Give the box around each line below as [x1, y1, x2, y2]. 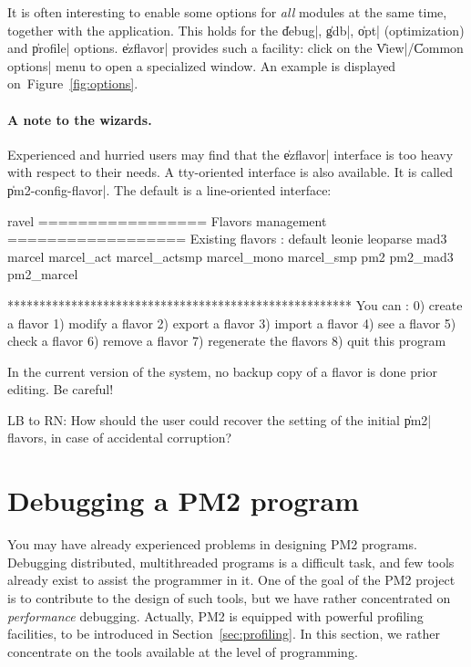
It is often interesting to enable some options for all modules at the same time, [7, 3, 447, 21]
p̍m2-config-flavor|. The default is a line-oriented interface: [7, 180, 332, 199]
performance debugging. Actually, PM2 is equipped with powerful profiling [7, 606, 424, 625]
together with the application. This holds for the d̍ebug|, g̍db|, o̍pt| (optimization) [7, 20, 465, 39]
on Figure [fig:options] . [7, 74, 138, 93]
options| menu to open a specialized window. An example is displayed [7, 56, 396, 75]
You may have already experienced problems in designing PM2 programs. [7, 535, 417, 554]
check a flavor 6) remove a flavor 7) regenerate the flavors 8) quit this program [7, 331, 446, 350]
